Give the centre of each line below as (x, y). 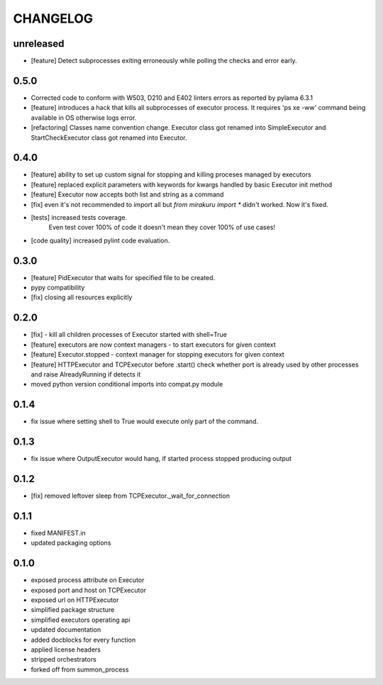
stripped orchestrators (64, 659)
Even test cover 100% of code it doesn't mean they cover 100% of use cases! (162, 228)
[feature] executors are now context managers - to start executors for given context (153, 345)
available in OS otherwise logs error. (84, 118)
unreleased (39, 44)
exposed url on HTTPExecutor (75, 600)
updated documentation (66, 630)
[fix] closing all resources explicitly (82, 297)
